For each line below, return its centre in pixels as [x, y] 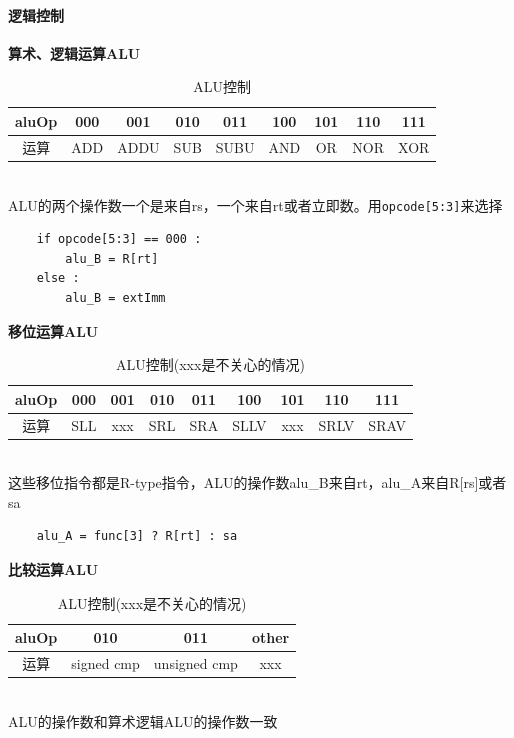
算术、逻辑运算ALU [74, 52]
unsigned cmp [195, 663]
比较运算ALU [53, 569]
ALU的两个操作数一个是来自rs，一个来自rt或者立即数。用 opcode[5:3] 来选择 [255, 204]
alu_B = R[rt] [112, 258]
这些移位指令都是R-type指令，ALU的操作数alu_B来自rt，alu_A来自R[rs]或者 [257, 482]
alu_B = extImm [115, 297]
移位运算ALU [53, 330]
